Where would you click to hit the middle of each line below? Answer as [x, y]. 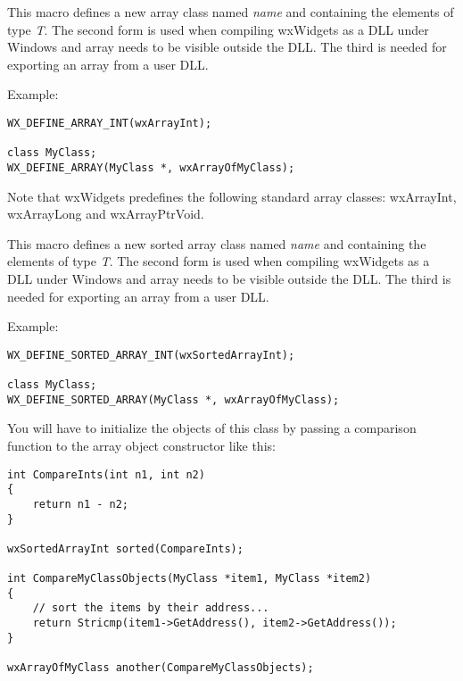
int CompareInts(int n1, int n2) [106, 474]
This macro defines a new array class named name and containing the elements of [231, 12]
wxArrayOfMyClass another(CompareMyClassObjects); [161, 668]
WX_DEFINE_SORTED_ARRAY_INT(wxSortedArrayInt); [151, 355]
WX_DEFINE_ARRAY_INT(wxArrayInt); [110, 123]
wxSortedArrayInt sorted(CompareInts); [125, 548]
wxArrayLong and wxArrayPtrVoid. [106, 214]
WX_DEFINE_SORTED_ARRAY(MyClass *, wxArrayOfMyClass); [174, 399]
